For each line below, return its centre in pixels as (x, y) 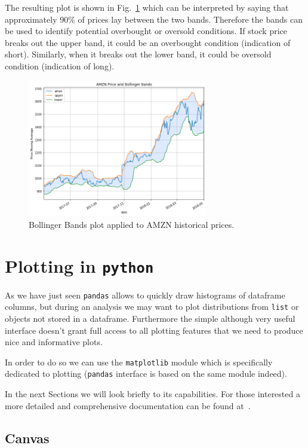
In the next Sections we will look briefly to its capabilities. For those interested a (153, 394)
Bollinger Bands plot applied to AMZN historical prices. (132, 224)
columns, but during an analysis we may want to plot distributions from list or (152, 307)
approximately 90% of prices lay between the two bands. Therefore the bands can (154, 19)
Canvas (27, 438)
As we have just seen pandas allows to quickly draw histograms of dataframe (145, 295)
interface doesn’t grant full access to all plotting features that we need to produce (154, 330)
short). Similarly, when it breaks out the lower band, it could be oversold (138, 54)
